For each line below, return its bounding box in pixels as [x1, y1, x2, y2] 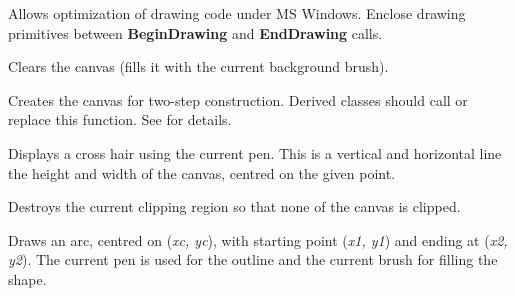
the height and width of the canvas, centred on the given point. [8, 162, 396, 183]
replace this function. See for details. [8, 109, 232, 130]
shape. [8, 268, 47, 289]
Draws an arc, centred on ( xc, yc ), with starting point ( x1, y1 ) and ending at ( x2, [8, 229, 508, 250]
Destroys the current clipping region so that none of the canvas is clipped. [8, 196, 461, 217]
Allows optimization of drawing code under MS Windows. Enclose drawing [8, 3, 466, 23]
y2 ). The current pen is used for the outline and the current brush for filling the [8, 249, 498, 270]
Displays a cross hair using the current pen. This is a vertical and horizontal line [8, 142, 502, 163]
